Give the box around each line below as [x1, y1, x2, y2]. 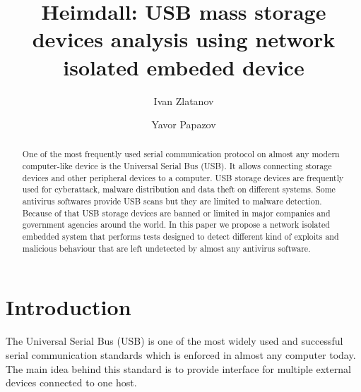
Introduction [6, 293, 131, 321]
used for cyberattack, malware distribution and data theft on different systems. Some [22, 183, 336, 195]
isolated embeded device [63, 52, 304, 81]
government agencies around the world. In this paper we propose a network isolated [22, 219, 330, 231]
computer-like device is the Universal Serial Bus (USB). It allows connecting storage [22, 160, 332, 172]
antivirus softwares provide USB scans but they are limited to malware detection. [22, 195, 322, 207]
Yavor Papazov [151, 117, 216, 132]
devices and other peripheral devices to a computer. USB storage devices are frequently [22, 171, 344, 183]
